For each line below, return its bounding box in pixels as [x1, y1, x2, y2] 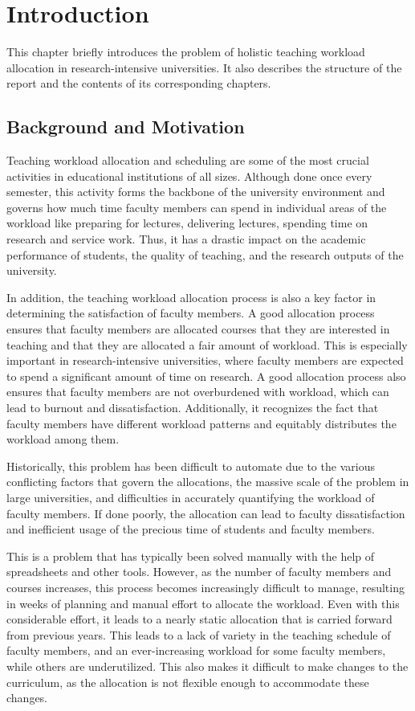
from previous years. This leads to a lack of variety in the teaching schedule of [6, 626, 391, 643]
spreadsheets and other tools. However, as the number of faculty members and [6, 563, 392, 580]
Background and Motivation [6, 114, 245, 139]
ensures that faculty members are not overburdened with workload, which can [6, 383, 389, 400]
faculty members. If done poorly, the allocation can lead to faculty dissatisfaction [6, 505, 405, 521]
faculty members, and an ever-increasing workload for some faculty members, [6, 642, 386, 659]
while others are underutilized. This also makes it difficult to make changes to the [6, 657, 409, 674]
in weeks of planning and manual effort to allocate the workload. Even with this [6, 595, 400, 611]
